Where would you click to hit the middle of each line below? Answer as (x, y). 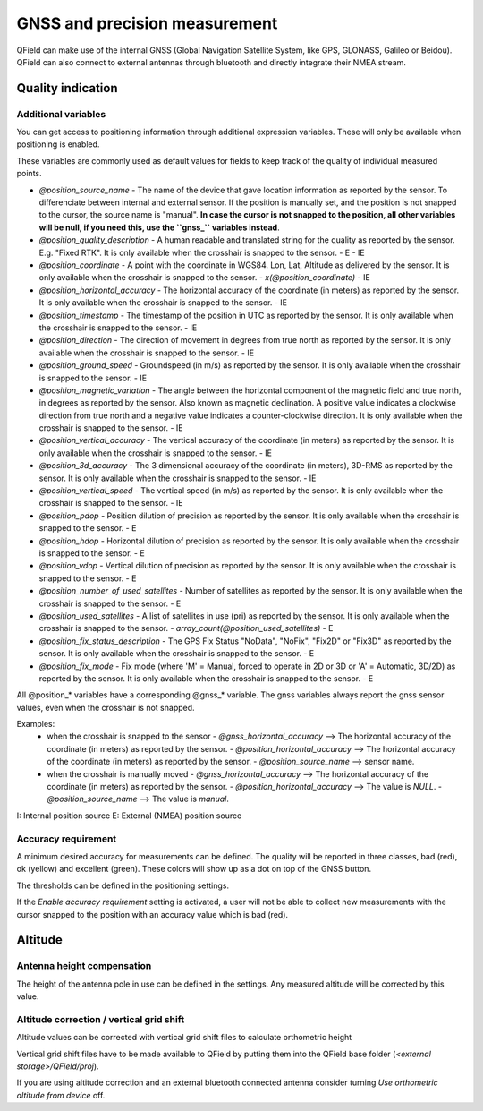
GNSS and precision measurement (147, 23)
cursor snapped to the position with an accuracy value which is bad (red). (153, 914)
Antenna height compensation (84, 966)
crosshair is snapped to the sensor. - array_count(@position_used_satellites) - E (186, 628)
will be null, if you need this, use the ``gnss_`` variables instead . (160, 227)
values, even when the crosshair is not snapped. (106, 707)
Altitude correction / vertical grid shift (101, 1019)
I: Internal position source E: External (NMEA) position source (129, 816)
